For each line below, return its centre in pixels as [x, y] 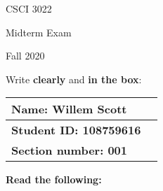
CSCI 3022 [29, 8]
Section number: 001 [69, 150]
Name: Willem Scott [69, 109]
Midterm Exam [39, 32]
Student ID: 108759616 [76, 130]
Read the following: [54, 179]
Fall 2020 [25, 56]
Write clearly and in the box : [74, 79]
